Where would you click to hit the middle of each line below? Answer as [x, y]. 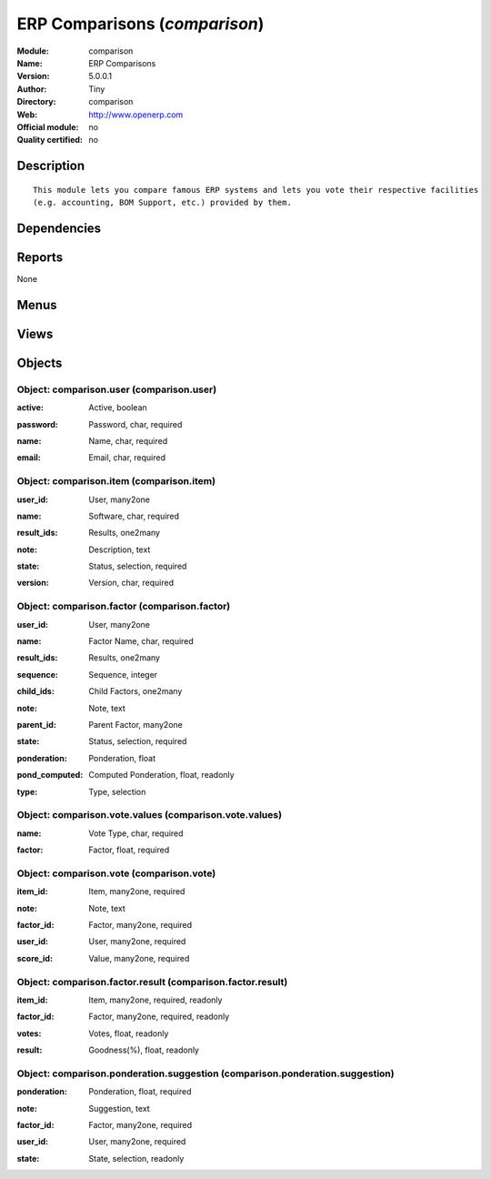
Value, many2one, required [139, 958]
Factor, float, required [129, 850]
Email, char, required [127, 458]
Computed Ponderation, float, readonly [162, 775]
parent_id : [36, 724]
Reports [40, 257]
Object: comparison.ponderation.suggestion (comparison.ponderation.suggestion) [205, 1073]
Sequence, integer [123, 674]
